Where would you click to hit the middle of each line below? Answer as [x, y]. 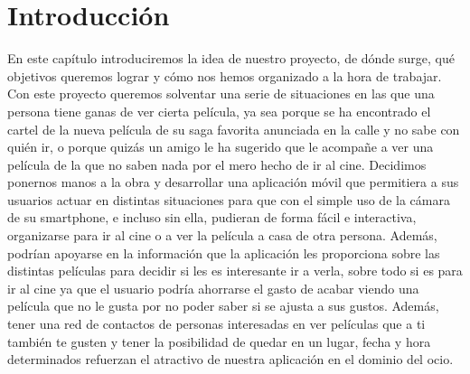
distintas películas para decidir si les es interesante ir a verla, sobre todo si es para [235, 271]
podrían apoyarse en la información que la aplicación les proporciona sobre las [224, 252]
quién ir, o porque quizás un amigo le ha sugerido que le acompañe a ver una [221, 147]
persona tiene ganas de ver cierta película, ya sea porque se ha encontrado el [219, 111]
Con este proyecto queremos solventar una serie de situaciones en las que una [221, 93]
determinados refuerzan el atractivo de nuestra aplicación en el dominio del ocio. [230, 359]
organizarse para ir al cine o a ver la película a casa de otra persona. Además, [222, 235]
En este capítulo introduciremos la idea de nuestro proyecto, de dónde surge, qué [231, 58]
